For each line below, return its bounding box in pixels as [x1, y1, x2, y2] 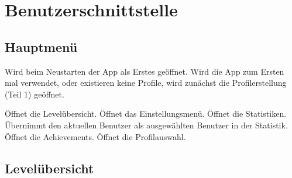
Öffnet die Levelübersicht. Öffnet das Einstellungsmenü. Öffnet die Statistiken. [5, 107, 287, 120]
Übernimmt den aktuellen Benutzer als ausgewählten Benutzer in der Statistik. [5, 118, 288, 131]
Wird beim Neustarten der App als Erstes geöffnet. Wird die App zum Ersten [5, 65, 284, 77]
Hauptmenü [5, 37, 78, 55]
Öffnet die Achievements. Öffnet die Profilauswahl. [5, 130, 186, 142]
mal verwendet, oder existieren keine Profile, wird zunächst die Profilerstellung [5, 76, 287, 89]
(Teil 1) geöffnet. [5, 88, 64, 100]
